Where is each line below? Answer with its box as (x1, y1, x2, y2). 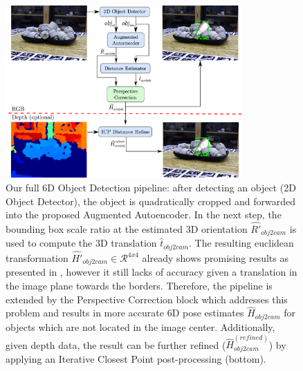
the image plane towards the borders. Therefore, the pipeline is (6, 278, 273, 293)
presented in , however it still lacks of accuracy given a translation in (6, 265, 297, 279)
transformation (6, 251, 68, 265)
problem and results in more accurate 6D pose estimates (6, 305, 244, 320)
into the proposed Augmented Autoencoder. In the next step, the (6, 207, 282, 222)
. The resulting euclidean (189, 236, 294, 250)
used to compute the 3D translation (6, 236, 157, 250)
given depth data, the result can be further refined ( (6, 337, 226, 352)
